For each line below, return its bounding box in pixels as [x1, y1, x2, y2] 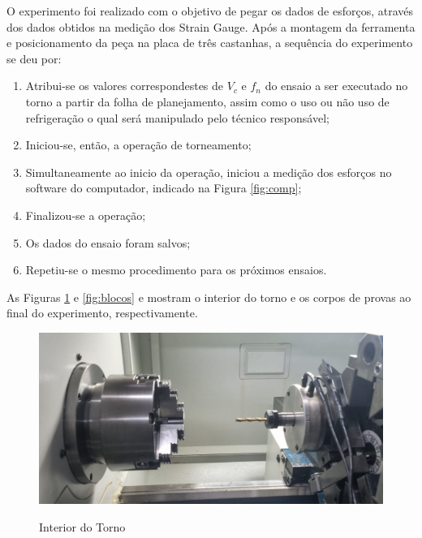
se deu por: [6, 49, 62, 67]
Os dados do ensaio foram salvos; [25, 234, 191, 251]
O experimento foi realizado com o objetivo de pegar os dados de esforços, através [6, 2, 414, 19]
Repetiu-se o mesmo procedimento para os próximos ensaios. [25, 261, 327, 278]
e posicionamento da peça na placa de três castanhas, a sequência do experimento [6, 34, 413, 51]
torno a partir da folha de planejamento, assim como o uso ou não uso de [25, 93, 390, 110]
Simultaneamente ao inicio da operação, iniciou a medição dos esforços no [25, 163, 392, 180]
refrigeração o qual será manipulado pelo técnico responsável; [25, 109, 329, 126]
